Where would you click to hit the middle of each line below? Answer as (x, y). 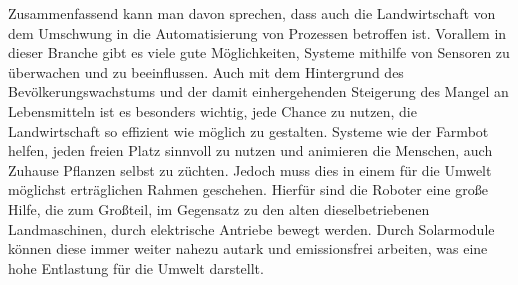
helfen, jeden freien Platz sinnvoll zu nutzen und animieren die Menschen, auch (250, 150)
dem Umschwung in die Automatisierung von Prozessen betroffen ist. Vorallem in (257, 32)
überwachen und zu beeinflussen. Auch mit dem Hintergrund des (206, 71)
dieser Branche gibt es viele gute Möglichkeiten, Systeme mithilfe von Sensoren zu (259, 52)
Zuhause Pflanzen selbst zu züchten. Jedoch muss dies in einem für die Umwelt (250, 169)
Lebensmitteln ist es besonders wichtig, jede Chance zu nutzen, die (212, 110)
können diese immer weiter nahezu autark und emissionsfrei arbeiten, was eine (248, 248)
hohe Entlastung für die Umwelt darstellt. (136, 267)
